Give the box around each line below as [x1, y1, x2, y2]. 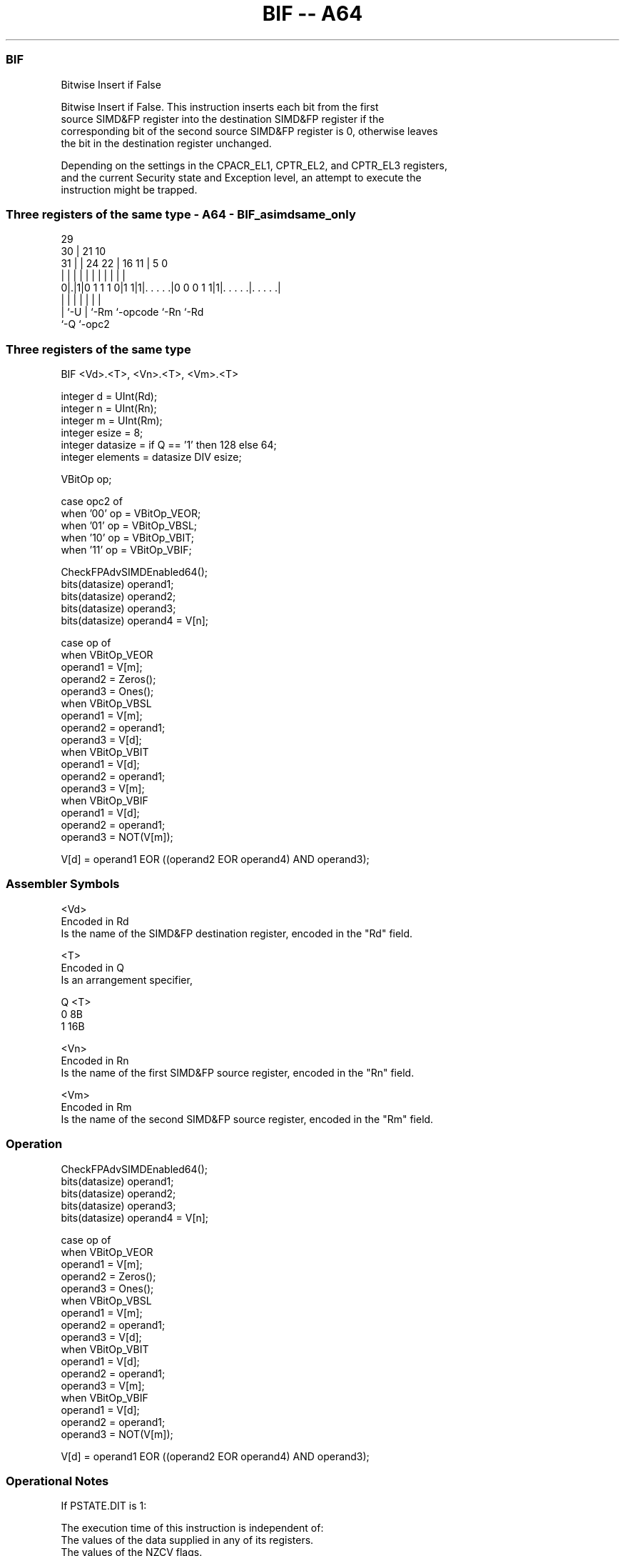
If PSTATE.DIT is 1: [61, 1500, 147, 1512]
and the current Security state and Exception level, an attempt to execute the [61, 171, 422, 184]
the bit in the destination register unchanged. [61, 136, 272, 149]
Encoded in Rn [61, 1054, 129, 1067]
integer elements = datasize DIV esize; [61, 451, 242, 463]
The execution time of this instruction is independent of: [61, 1522, 324, 1535]
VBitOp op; [61, 473, 112, 485]
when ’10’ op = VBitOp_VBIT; [61, 532, 195, 544]
